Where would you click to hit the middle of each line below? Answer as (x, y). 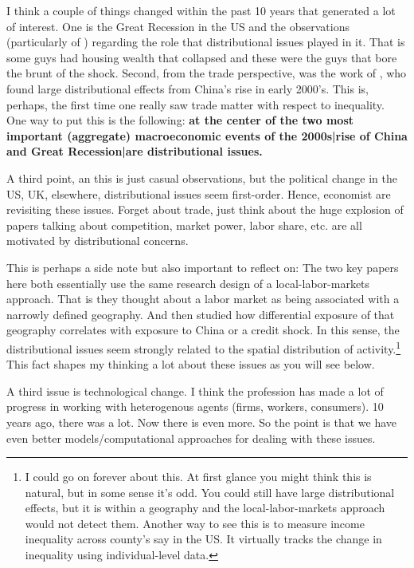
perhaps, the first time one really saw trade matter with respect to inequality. (195, 104)
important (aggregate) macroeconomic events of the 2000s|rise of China (207, 135)
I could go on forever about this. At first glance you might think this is (198, 477)
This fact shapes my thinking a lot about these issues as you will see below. (191, 364)
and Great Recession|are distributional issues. (135, 151)
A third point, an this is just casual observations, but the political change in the (202, 177)
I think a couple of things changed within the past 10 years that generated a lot (201, 10)
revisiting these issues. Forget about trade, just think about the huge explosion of (205, 209)
